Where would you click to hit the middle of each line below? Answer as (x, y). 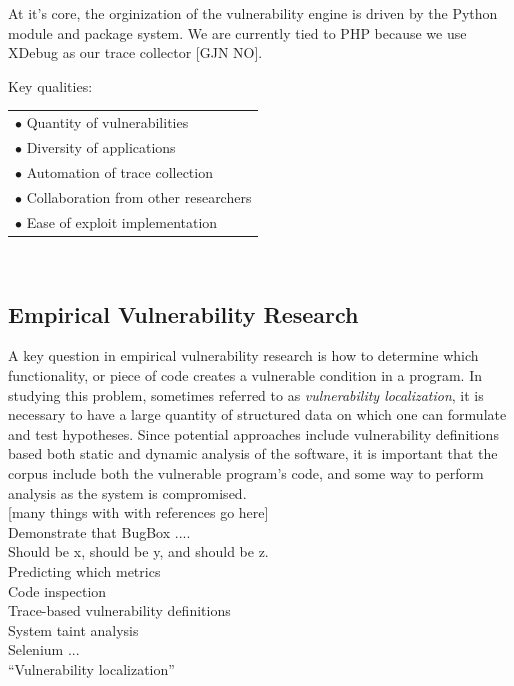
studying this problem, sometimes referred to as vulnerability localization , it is (246, 394)
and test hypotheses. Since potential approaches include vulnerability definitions (253, 433)
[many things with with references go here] (138, 512)
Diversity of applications (101, 146)
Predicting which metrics (84, 570)
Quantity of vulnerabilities (107, 122)
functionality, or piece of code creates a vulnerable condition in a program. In (245, 374)
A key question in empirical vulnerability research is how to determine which (243, 355)
